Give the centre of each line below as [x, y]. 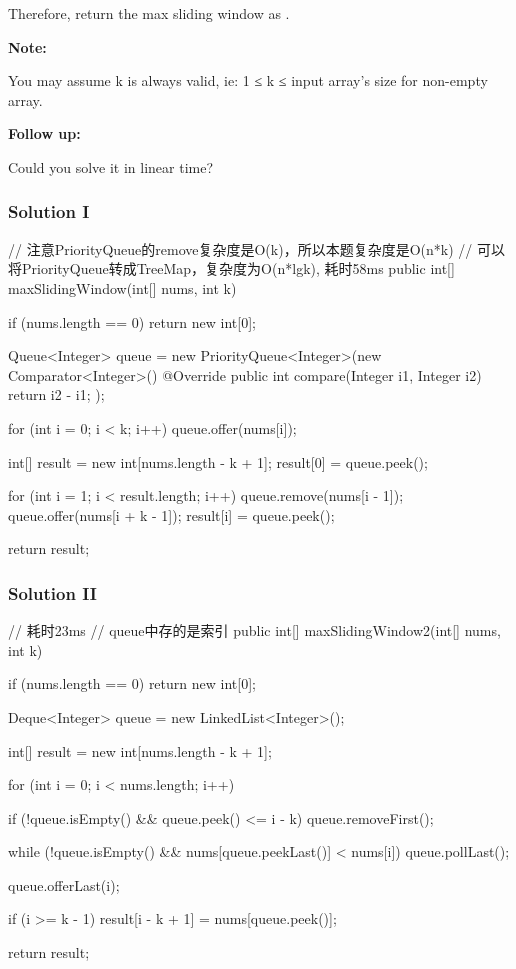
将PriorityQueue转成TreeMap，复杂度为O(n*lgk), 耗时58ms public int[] [231, 268]
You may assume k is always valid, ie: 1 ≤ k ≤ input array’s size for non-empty [248, 80]
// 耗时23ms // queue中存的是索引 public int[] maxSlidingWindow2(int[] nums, [254, 630]
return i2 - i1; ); [56, 394]
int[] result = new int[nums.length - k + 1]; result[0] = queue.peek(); [218, 461]
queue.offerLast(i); [64, 884]
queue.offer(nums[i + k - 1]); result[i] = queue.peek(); [171, 514]
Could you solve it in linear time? [111, 166]
